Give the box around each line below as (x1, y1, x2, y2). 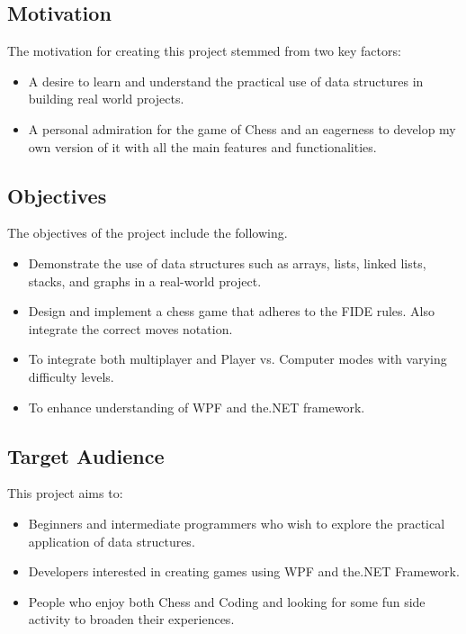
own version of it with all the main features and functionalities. (28, 137, 377, 156)
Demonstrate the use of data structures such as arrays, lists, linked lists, (28, 253, 426, 272)
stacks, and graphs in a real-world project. (28, 271, 262, 290)
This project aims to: (7, 484, 123, 503)
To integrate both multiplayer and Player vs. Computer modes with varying (28, 349, 447, 368)
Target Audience (7, 441, 165, 469)
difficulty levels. (28, 367, 114, 385)
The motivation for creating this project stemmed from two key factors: (7, 41, 401, 60)
